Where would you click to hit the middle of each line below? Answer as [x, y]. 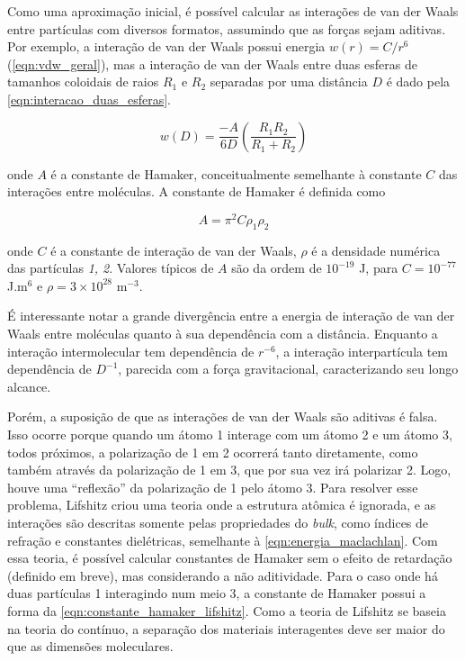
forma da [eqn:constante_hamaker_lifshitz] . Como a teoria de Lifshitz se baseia [227, 610]
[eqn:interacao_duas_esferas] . [89, 99]
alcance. [29, 386]
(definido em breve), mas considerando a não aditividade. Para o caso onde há [223, 575]
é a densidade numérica [376, 250]
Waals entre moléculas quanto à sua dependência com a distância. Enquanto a [223, 333]
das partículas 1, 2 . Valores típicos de [111, 268]
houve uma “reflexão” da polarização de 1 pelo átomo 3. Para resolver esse [213, 487]
